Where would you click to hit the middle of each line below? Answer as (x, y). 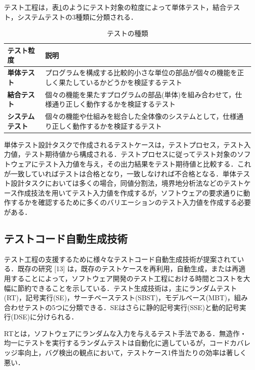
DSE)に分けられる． (46, 317)
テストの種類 (127, 33)
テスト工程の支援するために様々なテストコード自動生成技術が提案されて (121, 259)
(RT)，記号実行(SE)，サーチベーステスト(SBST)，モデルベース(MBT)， (119, 298)
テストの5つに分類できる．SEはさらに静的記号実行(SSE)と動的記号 (132, 307)
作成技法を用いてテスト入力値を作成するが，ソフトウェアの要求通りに (130, 192)
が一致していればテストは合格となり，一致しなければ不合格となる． (113, 173)
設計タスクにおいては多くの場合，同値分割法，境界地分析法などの (117, 183)
